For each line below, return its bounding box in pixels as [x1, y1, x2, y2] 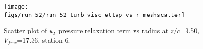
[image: [4, 3, 29, 10]
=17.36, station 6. [17, 34, 70, 45]
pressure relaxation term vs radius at [58, 25, 169, 35]
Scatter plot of [4, 25, 47, 35]
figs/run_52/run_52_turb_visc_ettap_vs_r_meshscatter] [4, 11, 185, 18]
